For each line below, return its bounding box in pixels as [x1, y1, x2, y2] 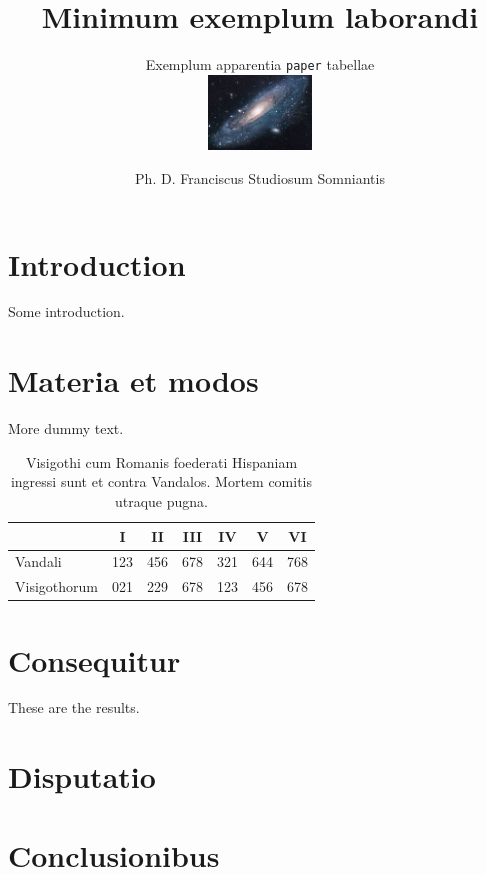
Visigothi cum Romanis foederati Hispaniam [25, 451, 298, 472]
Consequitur [8, 639, 181, 680]
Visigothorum [15, 576, 98, 597]
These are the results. [8, 697, 140, 718]
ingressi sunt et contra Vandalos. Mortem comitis [10, 471, 313, 492]
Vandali [15, 551, 62, 572]
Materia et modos [8, 360, 259, 401]
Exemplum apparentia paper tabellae [145, 54, 375, 75]
